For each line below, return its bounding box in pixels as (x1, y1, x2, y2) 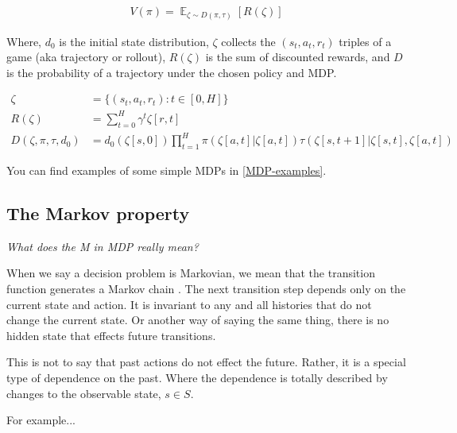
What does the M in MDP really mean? (6, 238, 199, 254)
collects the (221, 33, 276, 49)
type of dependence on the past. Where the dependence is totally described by (6, 369, 388, 385)
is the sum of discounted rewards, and (205, 48, 390, 65)
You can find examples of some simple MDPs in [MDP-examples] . (6, 162, 327, 179)
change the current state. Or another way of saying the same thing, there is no (6, 311, 389, 328)
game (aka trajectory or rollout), (6, 48, 166, 65)
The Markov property (6, 201, 190, 225)
